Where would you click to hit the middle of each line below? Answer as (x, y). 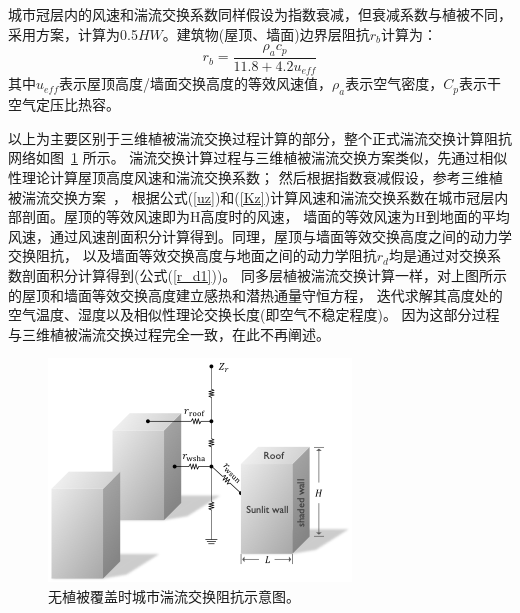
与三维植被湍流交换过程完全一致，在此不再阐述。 (169, 333)
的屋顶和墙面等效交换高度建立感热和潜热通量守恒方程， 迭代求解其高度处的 (255, 294)
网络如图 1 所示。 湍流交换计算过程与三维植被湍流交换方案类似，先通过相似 (258, 157)
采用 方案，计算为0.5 (73, 33)
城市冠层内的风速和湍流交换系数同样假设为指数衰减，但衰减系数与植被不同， (260, 14)
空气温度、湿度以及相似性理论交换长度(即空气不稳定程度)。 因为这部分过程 (254, 314)
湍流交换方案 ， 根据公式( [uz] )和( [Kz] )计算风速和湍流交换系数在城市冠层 (258, 196)
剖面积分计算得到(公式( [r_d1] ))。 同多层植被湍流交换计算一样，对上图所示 (264, 275)
